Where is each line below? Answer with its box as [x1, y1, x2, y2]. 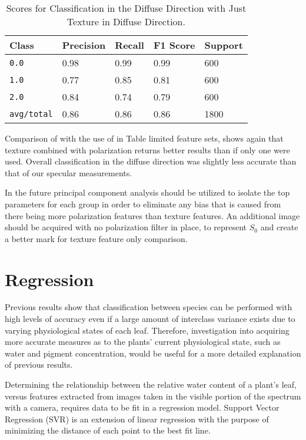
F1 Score [153, 38, 195, 52]
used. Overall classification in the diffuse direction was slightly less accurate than [5, 155, 297, 167]
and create [260, 221, 298, 233]
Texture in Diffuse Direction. [66, 15, 185, 28]
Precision [62, 38, 106, 52]
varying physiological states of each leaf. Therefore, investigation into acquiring [5, 324, 290, 336]
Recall [115, 38, 144, 52]
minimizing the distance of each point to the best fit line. [5, 424, 211, 436]
